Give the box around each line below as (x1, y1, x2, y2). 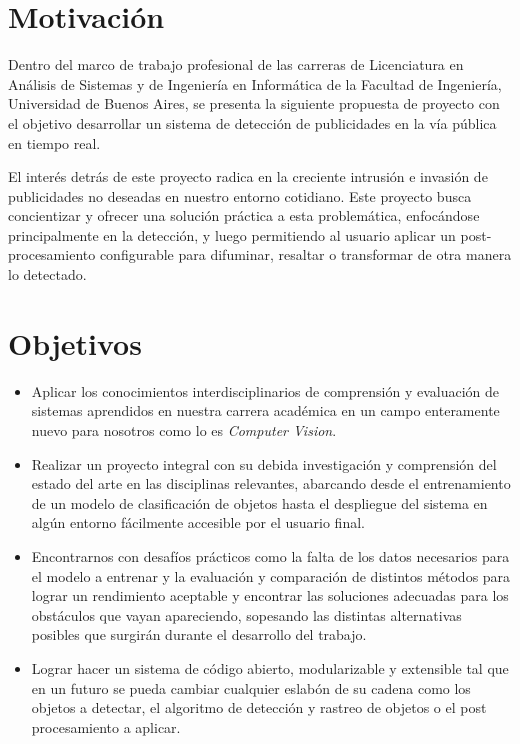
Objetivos (8, 322, 142, 363)
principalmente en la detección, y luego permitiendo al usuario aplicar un (8, 224, 456, 245)
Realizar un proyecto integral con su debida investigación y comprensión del (31, 453, 497, 474)
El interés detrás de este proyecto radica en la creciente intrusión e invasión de (8, 166, 488, 187)
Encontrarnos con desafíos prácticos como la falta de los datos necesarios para (31, 545, 510, 566)
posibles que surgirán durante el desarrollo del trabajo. (31, 624, 367, 645)
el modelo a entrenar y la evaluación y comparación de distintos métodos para (31, 565, 511, 586)
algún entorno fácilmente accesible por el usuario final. (31, 512, 365, 533)
